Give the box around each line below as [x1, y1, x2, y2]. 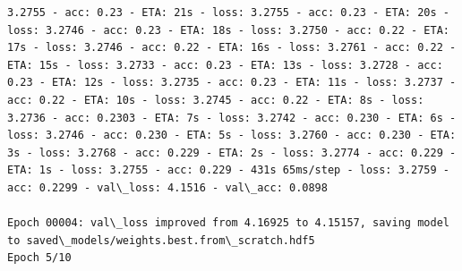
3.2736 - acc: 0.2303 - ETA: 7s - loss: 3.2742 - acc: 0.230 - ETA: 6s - [7, 111, 457, 124]
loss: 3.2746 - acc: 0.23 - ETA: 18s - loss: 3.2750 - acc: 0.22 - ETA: [7, 23, 449, 37]
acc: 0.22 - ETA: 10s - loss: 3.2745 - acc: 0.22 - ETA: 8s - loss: [7, 93, 424, 106]
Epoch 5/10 [7, 251, 72, 265]
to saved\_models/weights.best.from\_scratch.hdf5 [7, 233, 315, 247]
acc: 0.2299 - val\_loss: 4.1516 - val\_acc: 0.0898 [7, 181, 328, 194]
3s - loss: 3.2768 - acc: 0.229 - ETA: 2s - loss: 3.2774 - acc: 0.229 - [7, 146, 457, 159]
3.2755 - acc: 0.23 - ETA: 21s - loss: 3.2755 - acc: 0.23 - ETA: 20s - [7, 6, 449, 19]
